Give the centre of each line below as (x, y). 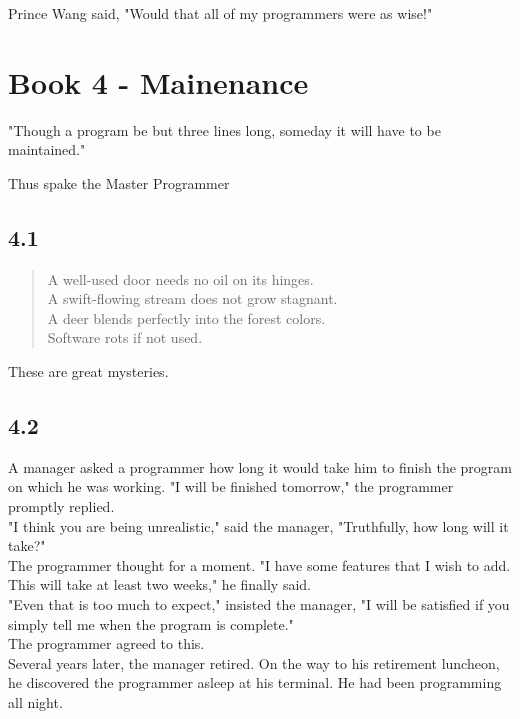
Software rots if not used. (125, 337)
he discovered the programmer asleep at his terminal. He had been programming (255, 682)
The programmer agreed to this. (106, 643)
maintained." (47, 149)
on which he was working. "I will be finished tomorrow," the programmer (231, 486)
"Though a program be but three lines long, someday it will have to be (224, 129)
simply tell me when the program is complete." (151, 623)
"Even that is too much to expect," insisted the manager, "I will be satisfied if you (259, 604)
